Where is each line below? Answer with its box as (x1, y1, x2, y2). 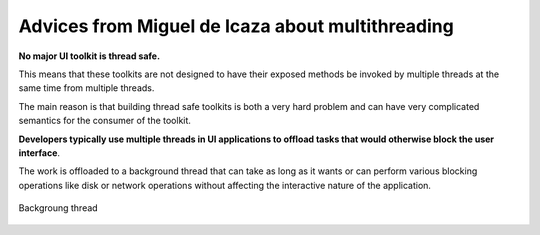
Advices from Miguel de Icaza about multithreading (18, 15, 454, 37)
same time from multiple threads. (18, 82, 155, 94)
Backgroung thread (18, 202, 99, 214)
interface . (18, 146, 60, 159)
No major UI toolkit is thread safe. (18, 50, 160, 62)
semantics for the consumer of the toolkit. (18, 115, 192, 127)
